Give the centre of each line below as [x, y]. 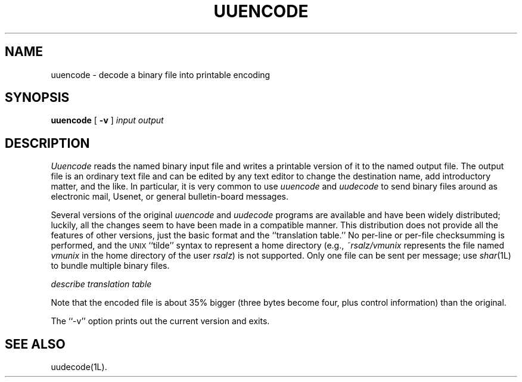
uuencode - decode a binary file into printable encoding [161, 74]
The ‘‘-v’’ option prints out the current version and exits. [160, 321]
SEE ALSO [35, 344]
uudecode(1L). [79, 367]
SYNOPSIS [37, 98]
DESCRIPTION [47, 143]
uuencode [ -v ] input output [107, 120]
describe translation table [101, 284]
